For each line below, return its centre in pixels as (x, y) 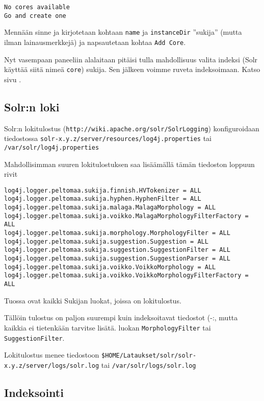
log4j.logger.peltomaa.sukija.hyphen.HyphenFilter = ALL (103, 199)
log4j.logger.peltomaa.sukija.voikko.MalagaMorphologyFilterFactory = (126, 216)
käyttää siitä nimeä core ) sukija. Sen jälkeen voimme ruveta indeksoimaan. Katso (132, 69)
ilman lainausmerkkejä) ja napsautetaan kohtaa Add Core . (95, 42)
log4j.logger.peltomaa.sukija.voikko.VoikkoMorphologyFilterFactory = (126, 276)
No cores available (37, 7)
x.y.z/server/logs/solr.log (52, 365)
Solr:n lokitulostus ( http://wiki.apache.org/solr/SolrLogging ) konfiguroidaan (132, 128)
